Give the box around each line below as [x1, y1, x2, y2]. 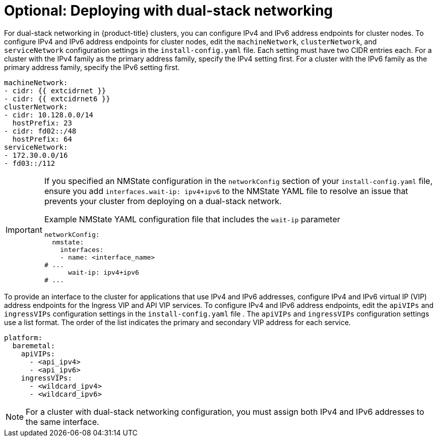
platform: [4, 333, 42, 342]
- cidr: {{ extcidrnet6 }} [4, 94, 110, 103]
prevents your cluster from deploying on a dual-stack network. [44, 196, 282, 206]
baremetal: [12, 341, 55, 350]
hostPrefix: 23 [12, 118, 72, 127]
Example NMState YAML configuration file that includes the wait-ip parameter [44, 214, 340, 224]
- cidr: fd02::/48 [4, 127, 77, 135]
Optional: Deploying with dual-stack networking [4, 2, 333, 19]
